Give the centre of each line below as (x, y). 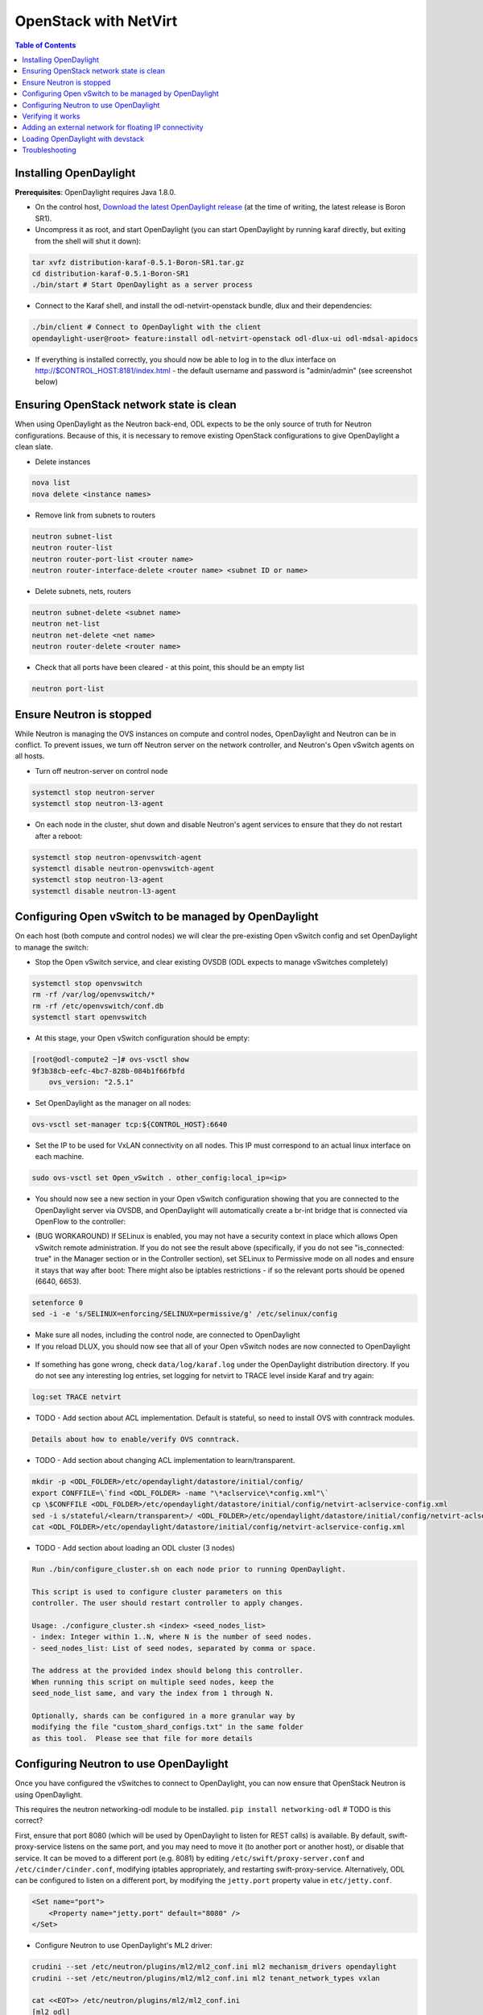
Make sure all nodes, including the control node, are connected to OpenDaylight (168, 1335)
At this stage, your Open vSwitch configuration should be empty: (142, 1038)
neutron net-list (66, 624)
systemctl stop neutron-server (94, 792)
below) (46, 382)
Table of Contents (45, 45)
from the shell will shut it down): (88, 241)
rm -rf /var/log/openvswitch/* (94, 995)
